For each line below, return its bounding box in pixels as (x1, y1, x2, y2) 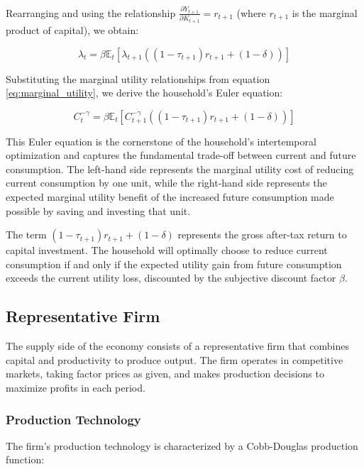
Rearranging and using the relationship (6, 5, 176, 20)
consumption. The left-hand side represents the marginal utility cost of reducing (6, 161, 354, 176)
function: (6, 452, 45, 467)
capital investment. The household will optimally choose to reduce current (6, 243, 328, 258)
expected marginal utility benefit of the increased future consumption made (6, 189, 334, 204)
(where (236, 5, 266, 20)
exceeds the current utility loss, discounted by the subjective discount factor (6, 270, 336, 285)
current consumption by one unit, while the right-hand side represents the (6, 175, 327, 190)
